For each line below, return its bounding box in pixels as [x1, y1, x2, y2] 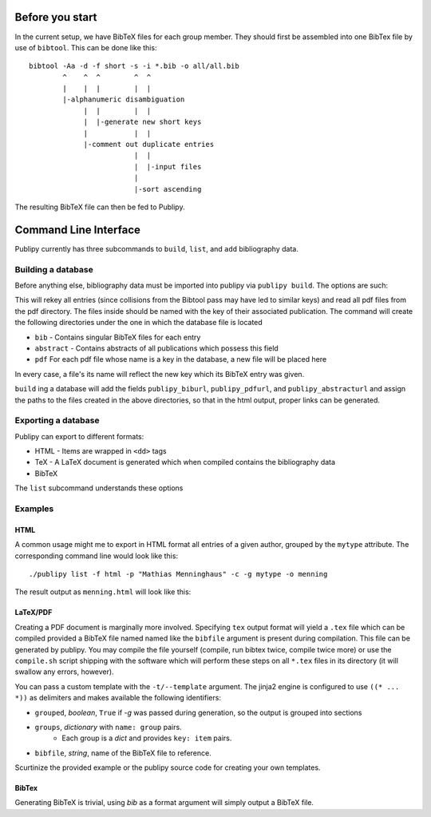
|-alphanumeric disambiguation [62, 95, 185, 104]
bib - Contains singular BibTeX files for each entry [34, 332, 201, 342]
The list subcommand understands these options [14, 483, 184, 493]
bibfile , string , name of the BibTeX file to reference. [34, 748, 212, 758]
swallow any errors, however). [14, 667, 115, 676]
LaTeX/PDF [14, 608, 53, 617]
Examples [14, 503, 54, 514]
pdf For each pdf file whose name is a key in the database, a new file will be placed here [34, 355, 327, 364]
